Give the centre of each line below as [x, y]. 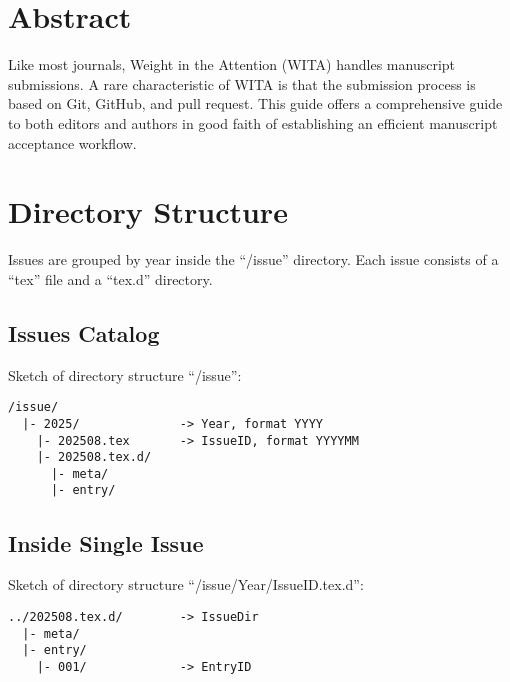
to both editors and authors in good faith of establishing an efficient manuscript [253, 122]
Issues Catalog [84, 332]
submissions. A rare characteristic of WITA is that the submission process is [242, 83]
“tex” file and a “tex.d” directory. [110, 278]
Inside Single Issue [106, 542]
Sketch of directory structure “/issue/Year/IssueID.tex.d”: [186, 584]
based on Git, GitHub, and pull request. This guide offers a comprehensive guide [255, 103]
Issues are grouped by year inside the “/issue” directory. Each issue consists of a [253, 259]
